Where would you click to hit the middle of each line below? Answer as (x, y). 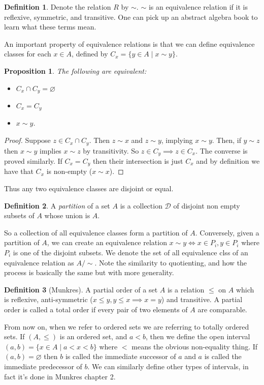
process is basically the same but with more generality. (89, 272)
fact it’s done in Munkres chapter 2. (60, 376)
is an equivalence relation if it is (198, 7)
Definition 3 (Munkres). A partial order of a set (81, 289)
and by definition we (228, 160)
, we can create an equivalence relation (107, 242)
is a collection (141, 205)
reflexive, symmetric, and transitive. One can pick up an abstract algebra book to (131, 17)
